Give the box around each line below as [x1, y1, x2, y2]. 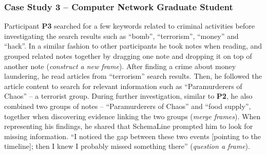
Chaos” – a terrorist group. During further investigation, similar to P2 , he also [4, 91, 253, 101]
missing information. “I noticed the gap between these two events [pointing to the [4, 130, 261, 141]
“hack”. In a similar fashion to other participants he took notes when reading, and [4, 40, 262, 51]
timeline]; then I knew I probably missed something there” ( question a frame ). [4, 141, 250, 151]
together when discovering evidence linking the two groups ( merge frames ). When [4, 110, 261, 121]
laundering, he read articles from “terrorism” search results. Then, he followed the [4, 71, 262, 81]
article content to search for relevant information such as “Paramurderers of [4, 80, 242, 91]
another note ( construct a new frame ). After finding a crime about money [4, 60, 236, 71]
